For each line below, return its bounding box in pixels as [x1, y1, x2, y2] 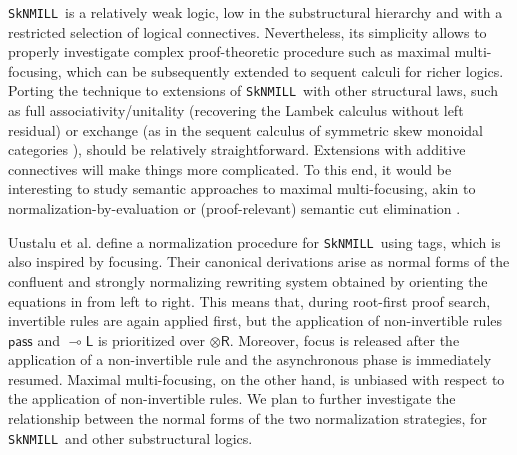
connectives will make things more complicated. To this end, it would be [8, 158, 452, 179]
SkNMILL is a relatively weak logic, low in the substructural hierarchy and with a [8, 2, 503, 22]
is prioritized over [97, 329, 206, 350]
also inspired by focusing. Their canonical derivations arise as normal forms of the [8, 251, 510, 272]
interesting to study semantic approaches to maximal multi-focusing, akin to [8, 178, 476, 199]
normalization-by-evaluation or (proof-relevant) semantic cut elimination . [8, 198, 461, 219]
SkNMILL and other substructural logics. [8, 427, 253, 448]
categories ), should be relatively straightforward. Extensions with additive [8, 139, 466, 160]
